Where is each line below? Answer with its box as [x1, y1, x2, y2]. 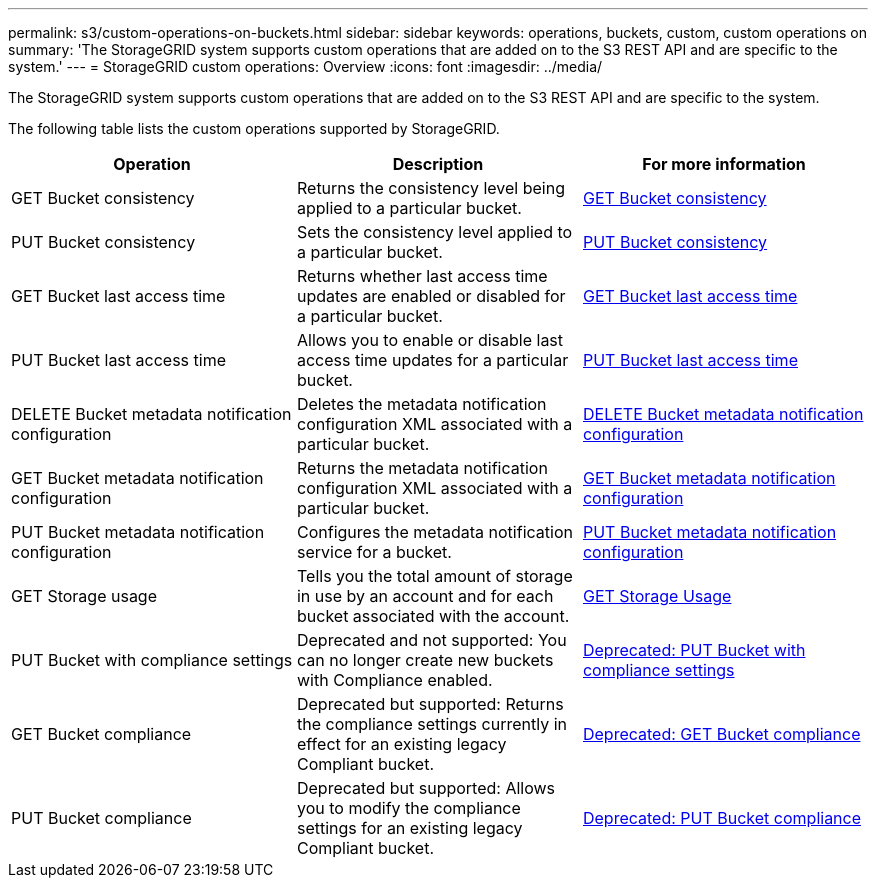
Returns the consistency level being [296, 178, 565, 198]
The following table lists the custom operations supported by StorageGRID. [8, 120, 500, 137]
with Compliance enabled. [296, 670, 493, 690]
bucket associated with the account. [296, 606, 570, 626]
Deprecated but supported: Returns [296, 694, 564, 714]
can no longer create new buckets [296, 650, 554, 670]
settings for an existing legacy [296, 818, 523, 838]
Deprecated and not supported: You [296, 630, 567, 650]
